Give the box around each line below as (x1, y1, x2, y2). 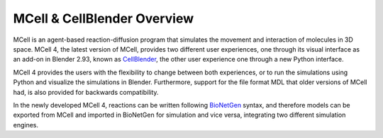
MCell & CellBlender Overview (13, 11, 194, 26)
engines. (13, 120, 39, 129)
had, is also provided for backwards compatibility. (13, 88, 159, 96)
